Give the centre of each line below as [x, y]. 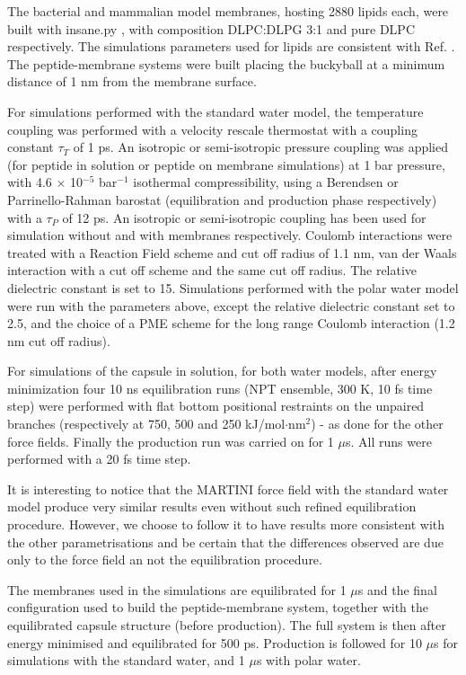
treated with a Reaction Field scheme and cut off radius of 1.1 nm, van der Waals [232, 252]
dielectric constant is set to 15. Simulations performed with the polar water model [233, 287]
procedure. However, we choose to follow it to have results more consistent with [226, 524]
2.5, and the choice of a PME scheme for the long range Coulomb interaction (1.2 [231, 323]
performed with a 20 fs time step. [99, 459]
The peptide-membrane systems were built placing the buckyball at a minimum [226, 63]
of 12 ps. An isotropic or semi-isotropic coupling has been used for [244, 217]
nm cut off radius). [59, 340]
